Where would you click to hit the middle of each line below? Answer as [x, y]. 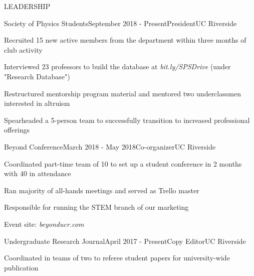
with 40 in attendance [38, 173]
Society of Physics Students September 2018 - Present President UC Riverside [120, 23]
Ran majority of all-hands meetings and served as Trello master [102, 190]
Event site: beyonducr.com [44, 224]
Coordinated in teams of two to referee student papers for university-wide [117, 258]
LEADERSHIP [27, 6]
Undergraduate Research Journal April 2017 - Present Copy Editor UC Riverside [125, 241]
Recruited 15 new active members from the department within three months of [125, 40]
